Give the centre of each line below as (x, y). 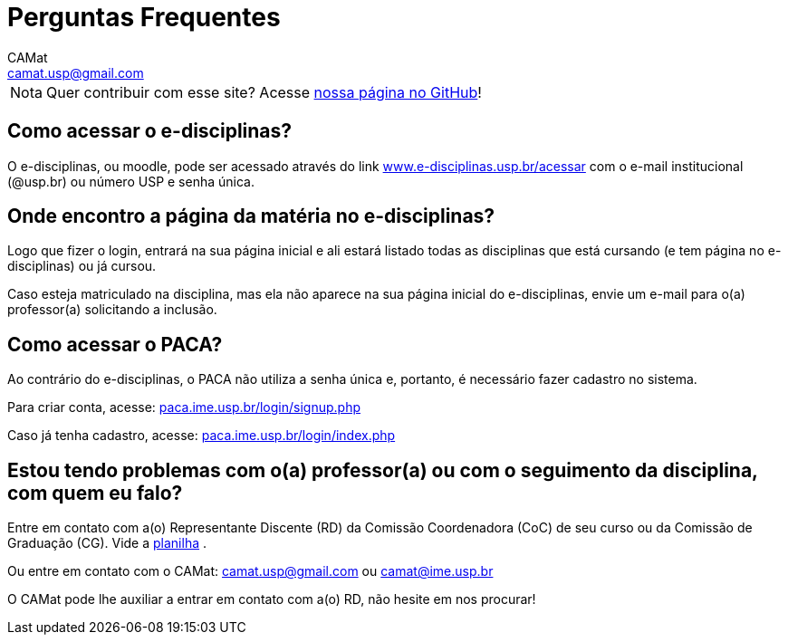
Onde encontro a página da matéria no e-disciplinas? (251, 216)
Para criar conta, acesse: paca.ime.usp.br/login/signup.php (184, 407)
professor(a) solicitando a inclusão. (112, 310)
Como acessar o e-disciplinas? (150, 131)
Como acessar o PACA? (115, 344)
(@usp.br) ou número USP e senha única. (131, 181)
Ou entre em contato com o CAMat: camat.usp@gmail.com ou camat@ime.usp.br (250, 571)
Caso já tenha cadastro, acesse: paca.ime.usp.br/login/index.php (202, 436)
